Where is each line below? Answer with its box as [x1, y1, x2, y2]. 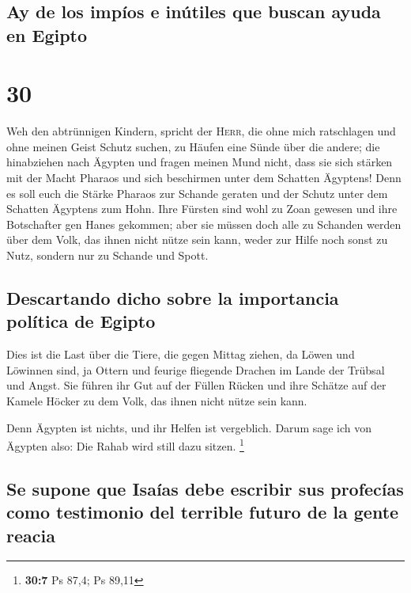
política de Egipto [6, 309, 156, 333]
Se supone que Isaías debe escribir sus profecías [6, 476, 404, 500]
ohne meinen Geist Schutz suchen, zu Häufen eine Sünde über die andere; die [6, 138, 380, 154]
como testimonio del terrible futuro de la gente [6, 500, 399, 524]
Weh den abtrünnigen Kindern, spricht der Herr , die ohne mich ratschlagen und [6, 123, 396, 139]
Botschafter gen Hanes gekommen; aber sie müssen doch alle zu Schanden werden [6, 215, 402, 232]
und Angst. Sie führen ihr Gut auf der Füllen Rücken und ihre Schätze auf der [6, 377, 386, 393]
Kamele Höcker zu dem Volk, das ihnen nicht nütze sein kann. [6, 393, 307, 409]
